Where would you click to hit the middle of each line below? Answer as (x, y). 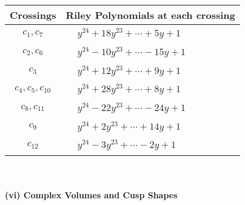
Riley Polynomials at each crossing (150, 15)
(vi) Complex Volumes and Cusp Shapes (91, 194)
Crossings (33, 15)
